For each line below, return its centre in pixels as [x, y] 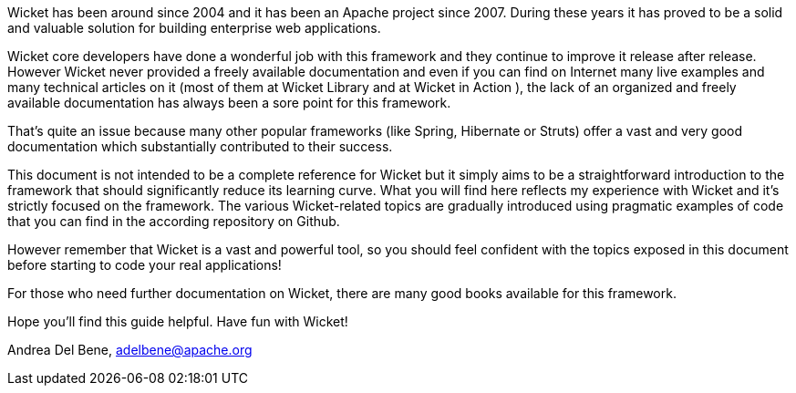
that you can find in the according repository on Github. [174, 221]
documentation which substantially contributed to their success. [200, 146]
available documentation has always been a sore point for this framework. [229, 103]
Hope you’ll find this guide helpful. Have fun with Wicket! [178, 321]
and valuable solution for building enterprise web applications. [194, 28]
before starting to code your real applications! [145, 265]
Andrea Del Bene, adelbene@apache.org [130, 350]
